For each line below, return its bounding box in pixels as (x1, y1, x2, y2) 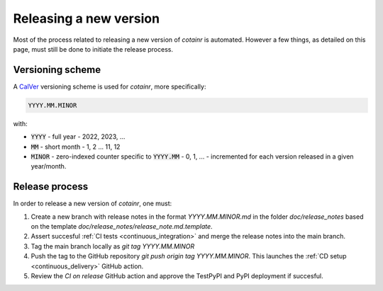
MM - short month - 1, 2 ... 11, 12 (30, 142, 121, 151)
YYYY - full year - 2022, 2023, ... (30, 132, 126, 141)
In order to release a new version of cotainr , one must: (13, 199, 172, 208)
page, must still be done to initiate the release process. (13, 45, 174, 53)
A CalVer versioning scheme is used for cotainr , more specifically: (13, 82, 206, 91)
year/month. (30, 162, 67, 171)
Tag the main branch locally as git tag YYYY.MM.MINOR (30, 241, 195, 251)
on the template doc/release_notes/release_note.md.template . (30, 222, 213, 231)
